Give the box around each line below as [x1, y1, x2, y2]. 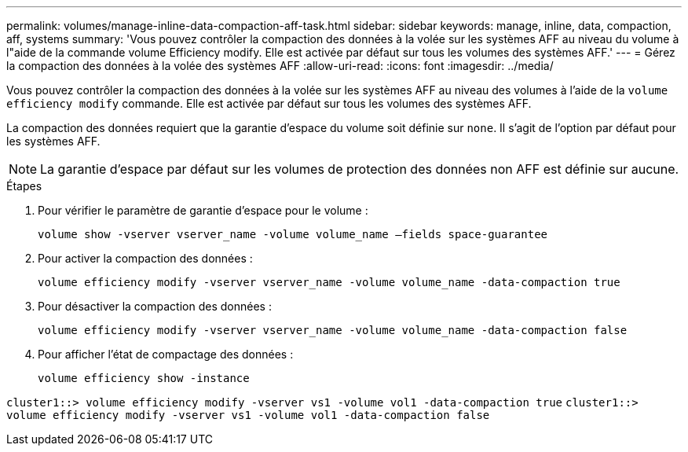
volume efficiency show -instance [38, 372, 250, 384]
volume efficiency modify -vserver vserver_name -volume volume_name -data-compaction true [38, 276, 620, 288]
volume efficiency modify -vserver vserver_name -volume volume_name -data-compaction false [38, 324, 628, 336]
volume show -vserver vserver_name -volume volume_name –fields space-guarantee [38, 228, 548, 241]
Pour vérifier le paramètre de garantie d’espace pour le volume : [38, 204, 368, 217]
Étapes [6, 179, 42, 193]
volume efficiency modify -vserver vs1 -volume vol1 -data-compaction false [6, 409, 490, 421]
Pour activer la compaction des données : [38, 252, 253, 265]
